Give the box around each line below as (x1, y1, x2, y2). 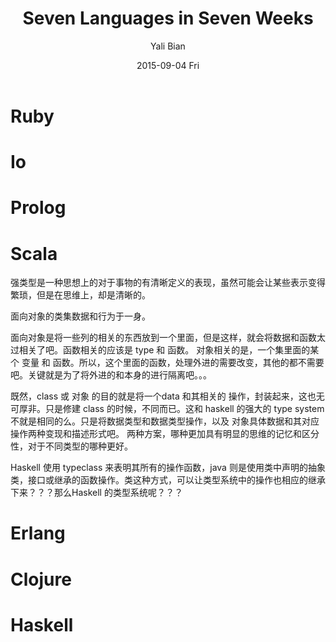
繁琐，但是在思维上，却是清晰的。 (10, 289, 151, 301)
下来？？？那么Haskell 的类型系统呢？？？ (10, 487, 183, 499)
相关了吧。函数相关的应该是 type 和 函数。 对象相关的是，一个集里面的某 (18, 344, 320, 356)
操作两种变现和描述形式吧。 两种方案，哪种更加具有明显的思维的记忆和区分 (10, 428, 320, 440)
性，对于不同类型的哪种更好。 (10, 440, 133, 452)
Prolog (10, 197, 67, 219)
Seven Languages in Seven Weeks (22, 7, 314, 30)
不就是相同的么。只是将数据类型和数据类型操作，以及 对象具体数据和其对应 (10, 415, 320, 427)
